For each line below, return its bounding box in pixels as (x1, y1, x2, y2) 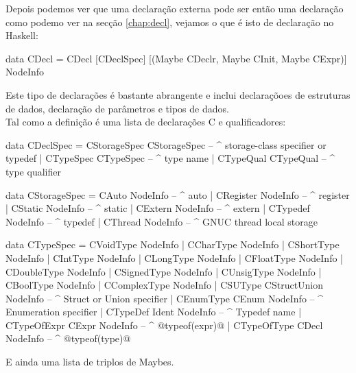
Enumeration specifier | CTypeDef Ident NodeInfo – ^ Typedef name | (5, 304, 302, 319)
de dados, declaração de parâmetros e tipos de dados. (5, 101, 229, 115)
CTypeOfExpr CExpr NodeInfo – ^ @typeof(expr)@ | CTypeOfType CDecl (5, 317, 323, 332)
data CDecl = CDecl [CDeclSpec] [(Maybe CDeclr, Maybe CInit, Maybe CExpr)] (5, 51, 347, 65)
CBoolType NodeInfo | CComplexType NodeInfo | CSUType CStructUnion (5, 278, 324, 292)
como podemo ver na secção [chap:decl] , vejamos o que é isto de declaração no (5, 14, 334, 29)
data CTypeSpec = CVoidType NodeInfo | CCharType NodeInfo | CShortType (5, 237, 340, 252)
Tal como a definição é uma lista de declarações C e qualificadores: (5, 115, 286, 129)
